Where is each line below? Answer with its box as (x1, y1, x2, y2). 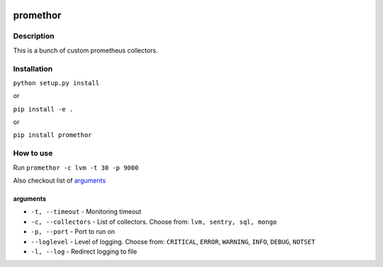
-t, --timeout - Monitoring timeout (30, 207, 142, 216)
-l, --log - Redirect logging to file (30, 247, 138, 256)
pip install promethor (13, 131, 92, 139)
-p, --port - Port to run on (30, 227, 116, 236)
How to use (13, 148, 53, 158)
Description (13, 31, 55, 41)
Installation (13, 64, 53, 74)
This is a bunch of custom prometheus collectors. (13, 46, 159, 55)
